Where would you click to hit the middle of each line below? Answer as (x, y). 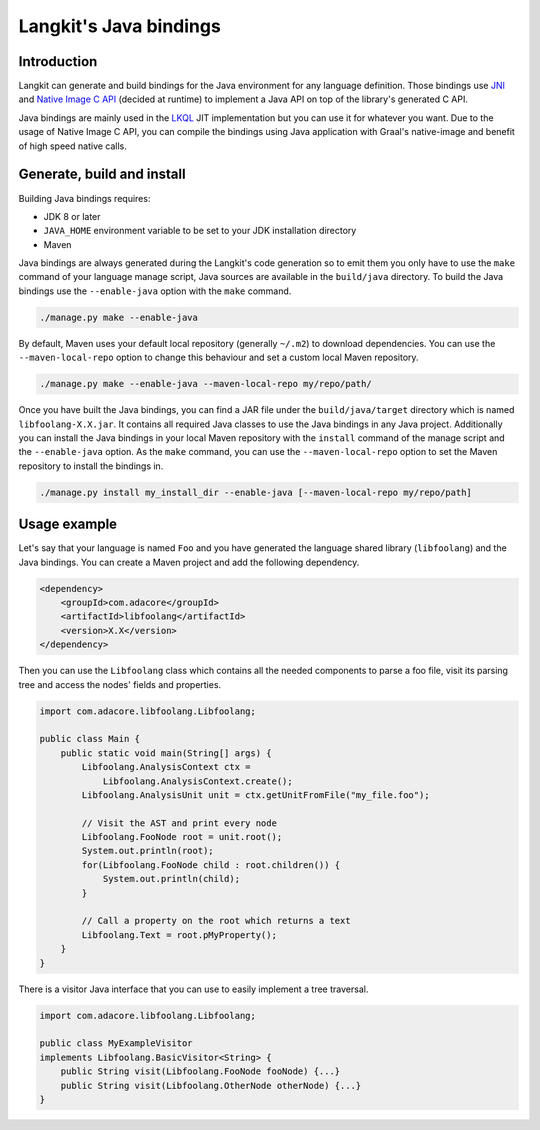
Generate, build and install (102, 174)
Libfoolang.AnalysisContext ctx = (166, 767)
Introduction (58, 61)
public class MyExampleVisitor (116, 1043)
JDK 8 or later (72, 216)
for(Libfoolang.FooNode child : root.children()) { (211, 864)
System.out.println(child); (171, 879)
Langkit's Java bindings (120, 26)
